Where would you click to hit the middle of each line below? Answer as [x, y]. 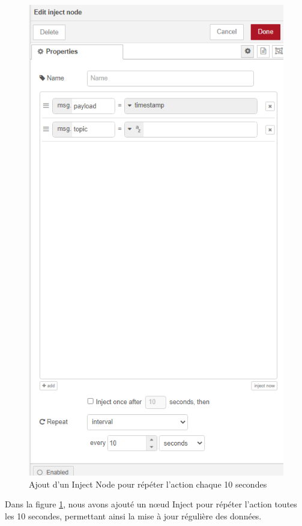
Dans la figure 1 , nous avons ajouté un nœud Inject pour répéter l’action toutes [151, 504]
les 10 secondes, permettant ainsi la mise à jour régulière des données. [133, 516]
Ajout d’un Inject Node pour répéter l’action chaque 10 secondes [148, 484]
